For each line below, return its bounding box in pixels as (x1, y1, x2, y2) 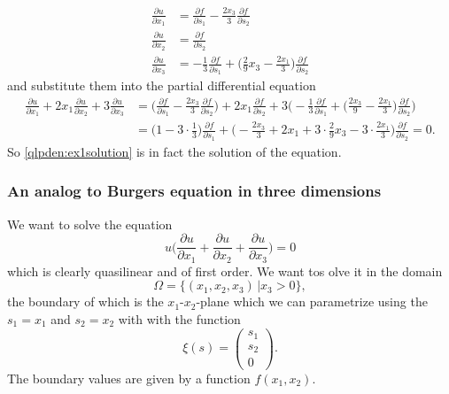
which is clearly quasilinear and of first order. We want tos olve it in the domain (7, 261, 443, 280)
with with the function (118, 309, 241, 328)
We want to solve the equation (7, 214, 173, 233)
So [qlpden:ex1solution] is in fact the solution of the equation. (7, 142, 342, 160)
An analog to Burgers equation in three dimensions (7, 180, 382, 202)
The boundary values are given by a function (7, 368, 251, 387)
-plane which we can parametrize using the (196, 292, 428, 311)
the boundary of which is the (7, 292, 164, 311)
